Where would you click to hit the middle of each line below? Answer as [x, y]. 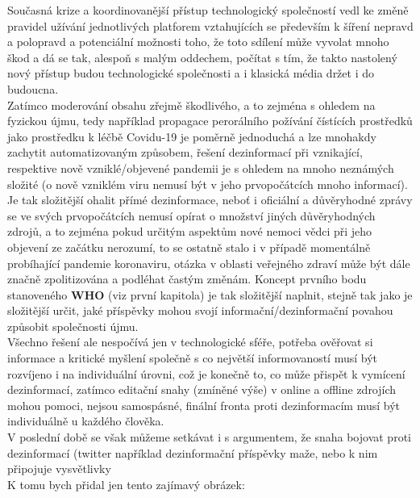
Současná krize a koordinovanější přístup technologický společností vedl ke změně [208, 10]
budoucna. [33, 88]
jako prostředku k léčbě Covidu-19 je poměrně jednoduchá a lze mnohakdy [192, 136]
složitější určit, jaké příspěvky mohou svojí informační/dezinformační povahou [200, 310]
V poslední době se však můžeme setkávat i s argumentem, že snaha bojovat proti [209, 437]
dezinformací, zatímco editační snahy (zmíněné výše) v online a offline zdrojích [202, 389]
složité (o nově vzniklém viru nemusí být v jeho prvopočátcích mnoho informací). [208, 184]
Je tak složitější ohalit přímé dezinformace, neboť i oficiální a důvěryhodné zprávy [210, 200]
